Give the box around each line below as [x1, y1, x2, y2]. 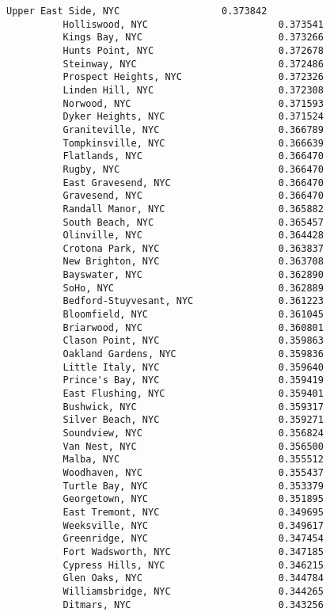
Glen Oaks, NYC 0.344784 [63, 572, 324, 584]
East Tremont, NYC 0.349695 [63, 506, 324, 518]
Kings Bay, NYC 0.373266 [63, 32, 324, 44]
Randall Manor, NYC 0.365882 [63, 203, 324, 215]
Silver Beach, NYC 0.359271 [63, 414, 324, 426]
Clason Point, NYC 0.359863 [63, 335, 324, 347]
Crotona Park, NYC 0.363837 [63, 242, 324, 254]
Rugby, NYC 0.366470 [63, 163, 324, 175]
